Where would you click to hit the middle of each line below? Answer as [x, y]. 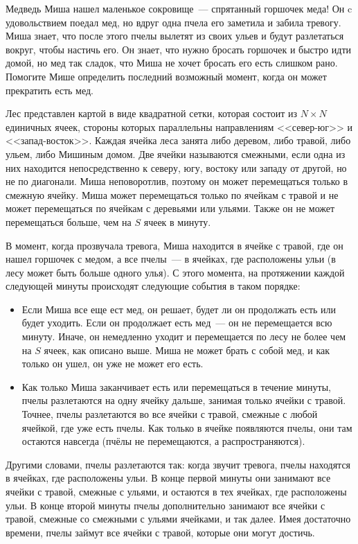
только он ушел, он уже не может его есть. [113, 363]
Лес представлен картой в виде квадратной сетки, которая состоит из [151, 113]
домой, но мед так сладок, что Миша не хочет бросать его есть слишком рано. [172, 63]
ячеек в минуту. [177, 221]
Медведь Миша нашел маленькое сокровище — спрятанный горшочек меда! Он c [179, 8]
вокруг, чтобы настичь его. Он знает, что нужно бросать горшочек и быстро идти [179, 49]
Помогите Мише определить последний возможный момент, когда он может [166, 76]
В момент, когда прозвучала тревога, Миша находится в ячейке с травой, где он [174, 245]
